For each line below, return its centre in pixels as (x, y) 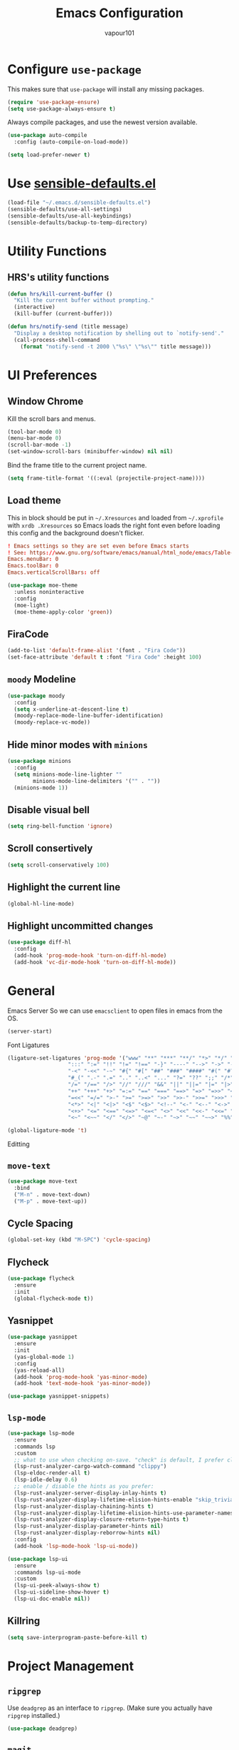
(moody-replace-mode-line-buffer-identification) (89, 716)
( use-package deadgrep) (43, 1729)
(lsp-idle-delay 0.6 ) (46, 1480)
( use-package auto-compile (47, 136)
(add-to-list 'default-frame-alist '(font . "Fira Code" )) (97, 651)
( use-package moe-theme (43, 586)
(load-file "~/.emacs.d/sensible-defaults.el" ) (79, 203)
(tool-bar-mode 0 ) (34, 432)
